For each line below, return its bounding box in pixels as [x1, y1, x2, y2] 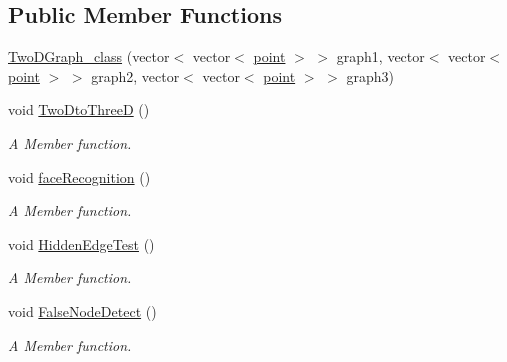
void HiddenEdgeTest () [8, 233, 155, 254]
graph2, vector [91, 65, 180, 86]
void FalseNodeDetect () [8, 300, 157, 321]
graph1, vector [336, 46, 425, 67]
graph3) [346, 65, 394, 86]
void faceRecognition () [8, 166, 151, 187]
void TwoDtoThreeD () [8, 99, 150, 120]
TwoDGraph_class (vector [8, 46, 170, 67]
